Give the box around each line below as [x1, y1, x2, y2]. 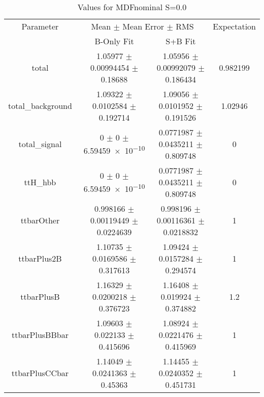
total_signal [18, 138, 62, 150]
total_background [8, 100, 72, 111]
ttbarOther [20, 214, 60, 226]
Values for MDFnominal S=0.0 [77, 1, 187, 13]
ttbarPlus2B [18, 252, 62, 264]
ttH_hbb [24, 176, 56, 188]
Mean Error [122, 20, 164, 32]
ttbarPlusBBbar [11, 329, 69, 341]
